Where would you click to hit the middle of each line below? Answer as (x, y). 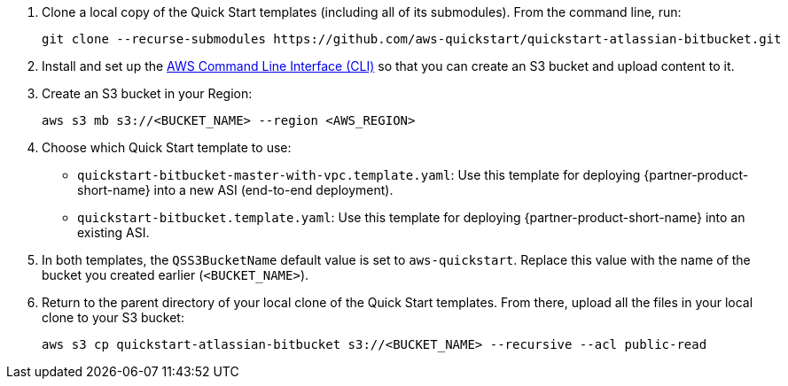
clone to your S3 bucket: (113, 317)
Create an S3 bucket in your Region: (147, 93)
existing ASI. (113, 232)
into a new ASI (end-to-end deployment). (273, 190)
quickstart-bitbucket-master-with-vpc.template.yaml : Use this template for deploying (359, 175)
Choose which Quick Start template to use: (167, 147)
